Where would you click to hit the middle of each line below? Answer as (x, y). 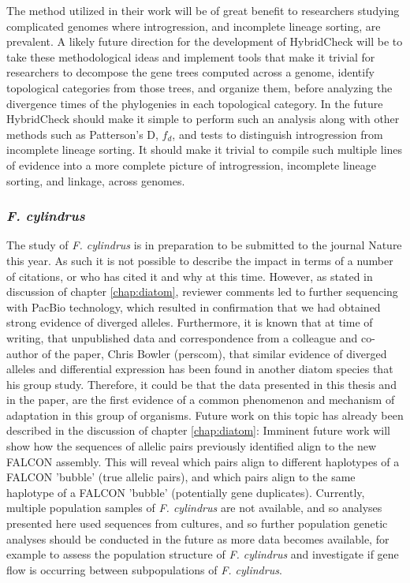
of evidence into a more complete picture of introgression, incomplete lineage (191, 164)
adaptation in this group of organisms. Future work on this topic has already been (205, 415)
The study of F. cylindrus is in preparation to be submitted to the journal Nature (204, 245)
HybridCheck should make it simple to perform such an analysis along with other (203, 119)
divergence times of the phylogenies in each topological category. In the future (195, 103)
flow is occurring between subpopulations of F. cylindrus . (144, 569)
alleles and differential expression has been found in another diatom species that (200, 369)
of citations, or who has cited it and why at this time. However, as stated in (190, 276)
